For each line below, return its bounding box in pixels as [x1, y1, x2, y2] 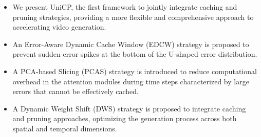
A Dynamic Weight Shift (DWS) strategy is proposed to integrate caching [12, 103, 246, 113]
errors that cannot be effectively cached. [12, 86, 139, 97]
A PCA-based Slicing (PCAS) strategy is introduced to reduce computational [12, 65, 257, 76]
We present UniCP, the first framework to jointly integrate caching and [12, 2, 237, 12]
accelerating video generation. [12, 21, 106, 32]
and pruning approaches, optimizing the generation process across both [12, 113, 237, 124]
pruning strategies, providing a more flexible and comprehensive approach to [12, 11, 254, 22]
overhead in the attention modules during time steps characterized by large [12, 76, 249, 86]
